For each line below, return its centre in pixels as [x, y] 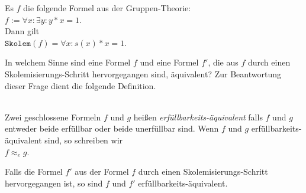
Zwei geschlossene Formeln [53, 117]
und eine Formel [169, 62]
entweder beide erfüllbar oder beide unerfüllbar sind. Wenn [112, 128]
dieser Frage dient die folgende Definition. [80, 85]
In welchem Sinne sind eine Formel [68, 62]
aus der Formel [102, 171]
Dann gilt [22, 31]
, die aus [223, 62]
